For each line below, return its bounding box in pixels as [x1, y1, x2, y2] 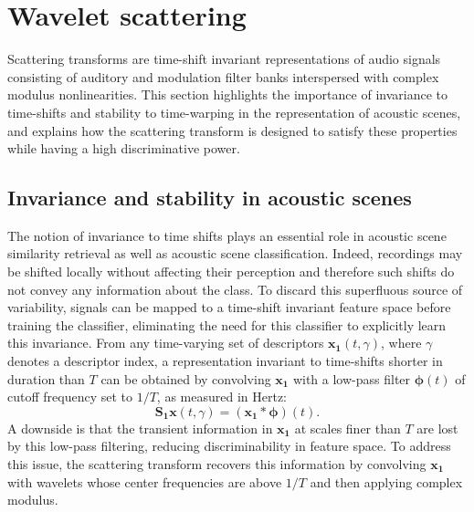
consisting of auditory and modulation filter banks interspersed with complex [7, 67, 439, 86]
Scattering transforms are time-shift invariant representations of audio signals [7, 49, 441, 68]
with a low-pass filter [292, 369, 411, 388]
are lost [416, 418, 458, 437]
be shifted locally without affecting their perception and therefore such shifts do [7, 262, 455, 281]
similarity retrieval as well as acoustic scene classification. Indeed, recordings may [7, 244, 463, 263]
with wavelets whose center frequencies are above [7, 472, 282, 491]
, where [381, 333, 422, 352]
